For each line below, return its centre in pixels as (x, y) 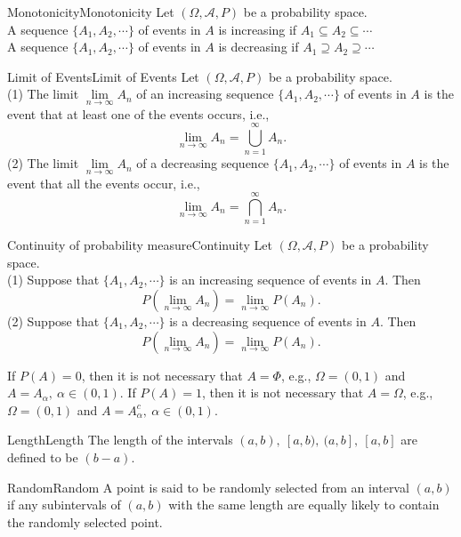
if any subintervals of (64, 505)
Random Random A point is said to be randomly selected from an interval (208, 487)
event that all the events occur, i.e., (104, 183)
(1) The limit (43, 94)
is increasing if (258, 29)
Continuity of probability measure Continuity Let (140, 245)
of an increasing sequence (205, 94)
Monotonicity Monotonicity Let (91, 12)
